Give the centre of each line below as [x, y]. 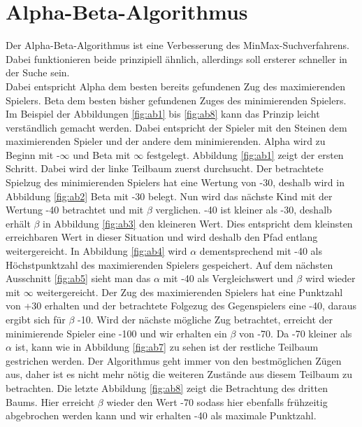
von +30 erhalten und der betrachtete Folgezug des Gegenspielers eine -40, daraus [181, 306]
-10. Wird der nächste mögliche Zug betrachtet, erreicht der [205, 319]
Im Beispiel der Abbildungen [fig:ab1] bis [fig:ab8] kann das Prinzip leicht [163, 114]
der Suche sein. [38, 72]
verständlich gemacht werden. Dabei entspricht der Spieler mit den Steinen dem [176, 127]
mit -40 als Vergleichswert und [228, 278]
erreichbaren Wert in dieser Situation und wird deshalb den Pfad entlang [162, 237]
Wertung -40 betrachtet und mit [75, 210]
